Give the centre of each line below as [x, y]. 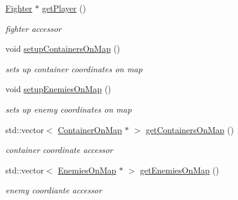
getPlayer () [64, 8]
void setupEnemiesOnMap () [58, 89]
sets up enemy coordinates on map [69, 109]
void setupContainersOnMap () [63, 48]
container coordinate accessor [59, 150]
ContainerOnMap [90, 129]
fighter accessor [34, 28]
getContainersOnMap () [190, 129]
